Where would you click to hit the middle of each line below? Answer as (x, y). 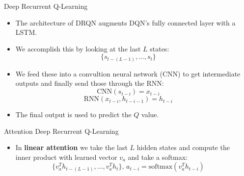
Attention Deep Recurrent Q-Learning (61, 131)
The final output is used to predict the (73, 114)
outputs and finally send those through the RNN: (90, 83)
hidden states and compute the (183, 147)
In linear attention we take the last (71, 147)
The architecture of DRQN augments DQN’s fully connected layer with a (125, 22)
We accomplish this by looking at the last (78, 48)
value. (150, 114)
